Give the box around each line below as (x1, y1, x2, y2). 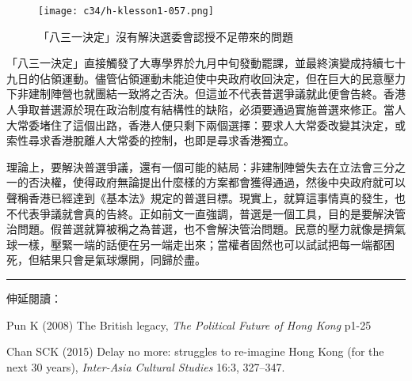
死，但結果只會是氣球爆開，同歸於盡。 (6, 251, 206, 268)
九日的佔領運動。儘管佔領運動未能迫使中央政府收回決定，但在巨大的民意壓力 (6, 70, 406, 86)
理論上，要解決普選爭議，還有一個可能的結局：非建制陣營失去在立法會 (6, 158, 372, 175)
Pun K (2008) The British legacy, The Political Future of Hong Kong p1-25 (6, 316, 372, 333)
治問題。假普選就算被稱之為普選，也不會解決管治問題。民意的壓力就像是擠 (6, 221, 395, 237)
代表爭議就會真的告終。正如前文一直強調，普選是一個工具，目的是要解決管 (17, 205, 406, 221)
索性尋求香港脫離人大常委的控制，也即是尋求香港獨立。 (6, 132, 295, 149)
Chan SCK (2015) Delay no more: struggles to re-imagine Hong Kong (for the (6, 343, 384, 360)
